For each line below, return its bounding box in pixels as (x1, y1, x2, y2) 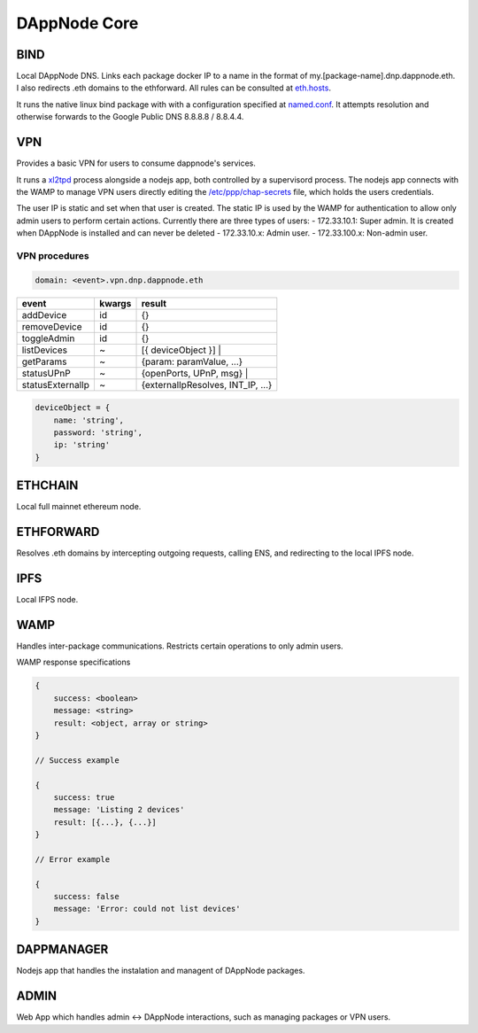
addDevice (21, 308, 67, 321)
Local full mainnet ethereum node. (16, 501, 142, 512)
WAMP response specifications (16, 656, 131, 668)
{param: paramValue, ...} (141, 355, 243, 368)
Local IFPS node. (16, 594, 79, 605)
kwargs (98, 297, 132, 309)
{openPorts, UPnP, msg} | (141, 367, 249, 379)
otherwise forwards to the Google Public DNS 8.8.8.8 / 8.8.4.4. (16, 112, 244, 122)
